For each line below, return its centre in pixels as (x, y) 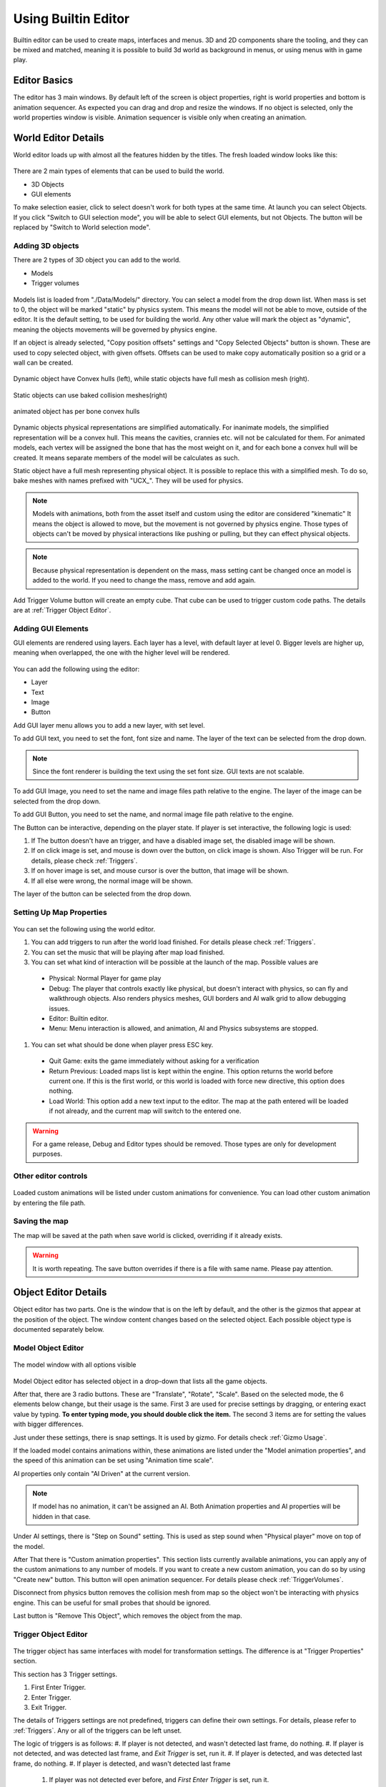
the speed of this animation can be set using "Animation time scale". (113, 1460)
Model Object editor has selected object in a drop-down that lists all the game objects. (140, 1381)
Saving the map (41, 1221)
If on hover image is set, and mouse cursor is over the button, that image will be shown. (160, 871)
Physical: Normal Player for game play (105, 979)
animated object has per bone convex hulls (76, 412)
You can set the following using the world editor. (84, 929)
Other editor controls (50, 1176)
